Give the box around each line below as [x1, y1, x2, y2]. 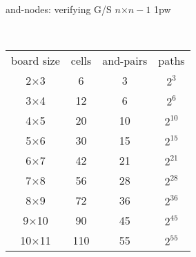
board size [11, 52, 60, 69]
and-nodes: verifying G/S [6, 2, 112, 16]
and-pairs [102, 52, 148, 69]
